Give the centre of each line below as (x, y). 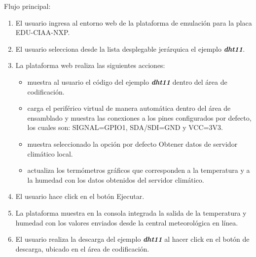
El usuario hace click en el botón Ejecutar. (80, 196)
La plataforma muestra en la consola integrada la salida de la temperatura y (131, 212)
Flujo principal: (27, 6)
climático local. (50, 153)
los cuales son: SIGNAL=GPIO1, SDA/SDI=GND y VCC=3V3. (125, 127)
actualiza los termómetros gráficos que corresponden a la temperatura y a (139, 170)
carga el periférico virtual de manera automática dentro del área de (129, 108)
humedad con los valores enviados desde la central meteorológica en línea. (127, 222)
